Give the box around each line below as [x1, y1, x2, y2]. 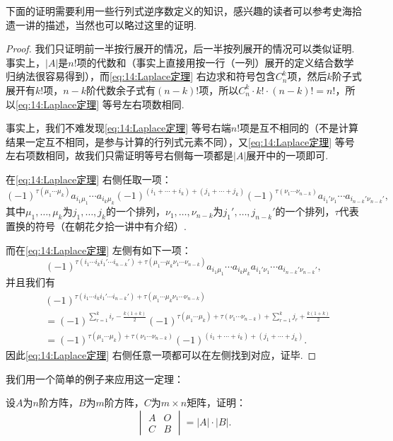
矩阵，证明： [187, 395, 247, 410]
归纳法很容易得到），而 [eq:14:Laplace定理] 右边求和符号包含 [6, 69, 276, 84]
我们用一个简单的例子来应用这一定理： [6, 371, 184, 386]
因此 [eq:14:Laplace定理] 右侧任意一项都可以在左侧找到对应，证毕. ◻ [6, 348, 317, 362]
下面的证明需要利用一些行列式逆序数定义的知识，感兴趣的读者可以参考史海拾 [6, 4, 362, 18]
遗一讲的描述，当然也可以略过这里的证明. [6, 17, 196, 32]
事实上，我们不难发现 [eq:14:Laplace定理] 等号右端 [6, 120, 231, 135]
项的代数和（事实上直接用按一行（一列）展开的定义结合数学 [76, 55, 354, 69]
